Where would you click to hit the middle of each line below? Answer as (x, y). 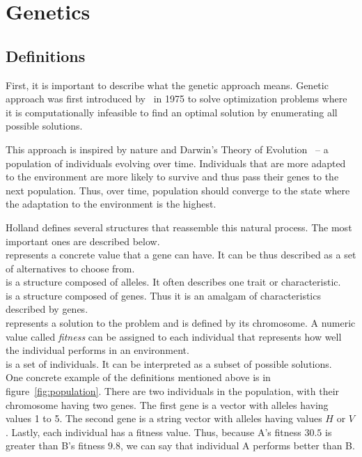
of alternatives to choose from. (70, 268)
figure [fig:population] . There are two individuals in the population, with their (173, 391)
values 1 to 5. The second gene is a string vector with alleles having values (164, 418)
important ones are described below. (83, 241)
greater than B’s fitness (55, 446)
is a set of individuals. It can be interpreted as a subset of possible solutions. (169, 363)
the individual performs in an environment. (97, 350)
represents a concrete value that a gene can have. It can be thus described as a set (181, 255)
